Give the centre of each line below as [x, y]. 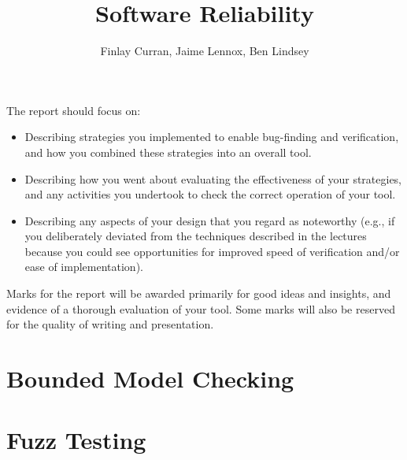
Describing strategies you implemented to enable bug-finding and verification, [212, 137]
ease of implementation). [84, 267]
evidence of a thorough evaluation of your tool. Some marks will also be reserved [201, 308]
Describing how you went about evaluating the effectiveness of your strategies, [213, 178]
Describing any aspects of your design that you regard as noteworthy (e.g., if [210, 220]
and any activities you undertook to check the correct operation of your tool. [210, 194]
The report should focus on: [74, 110]
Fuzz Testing [76, 440]
